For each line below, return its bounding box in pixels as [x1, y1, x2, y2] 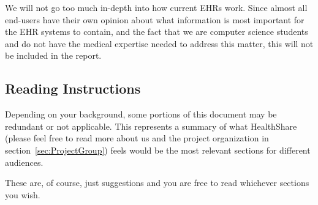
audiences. [5, 155, 44, 168]
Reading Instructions [5, 79, 141, 98]
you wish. [5, 188, 40, 201]
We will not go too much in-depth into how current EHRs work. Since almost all [5, 1, 308, 13]
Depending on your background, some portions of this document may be [5, 108, 277, 121]
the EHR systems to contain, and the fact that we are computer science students [5, 25, 308, 38]
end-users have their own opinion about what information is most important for [5, 13, 305, 26]
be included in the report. [5, 49, 102, 62]
